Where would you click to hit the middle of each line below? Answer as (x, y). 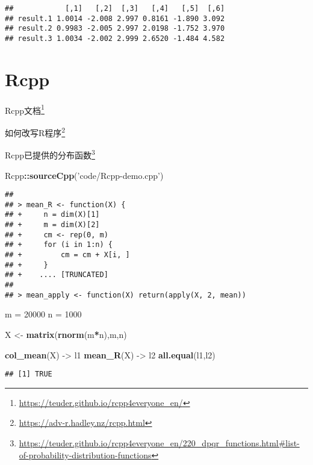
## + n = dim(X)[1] (52, 215)
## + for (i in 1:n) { (59, 245)
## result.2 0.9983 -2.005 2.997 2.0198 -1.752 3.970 (115, 29)
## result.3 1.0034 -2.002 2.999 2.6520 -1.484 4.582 (115, 38)
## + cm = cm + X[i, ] (67, 255)
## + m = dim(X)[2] (52, 225)
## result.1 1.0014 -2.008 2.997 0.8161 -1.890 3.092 (115, 18)
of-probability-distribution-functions (85, 454)
